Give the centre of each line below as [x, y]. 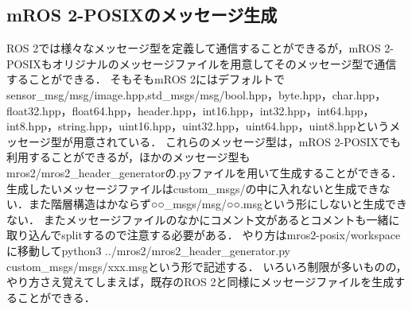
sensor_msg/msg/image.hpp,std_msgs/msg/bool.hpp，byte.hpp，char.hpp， [196, 94]
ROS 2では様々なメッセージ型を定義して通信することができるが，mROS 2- [200, 48]
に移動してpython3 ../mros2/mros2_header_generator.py [148, 250]
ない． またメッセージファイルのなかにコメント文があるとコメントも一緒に [203, 219]
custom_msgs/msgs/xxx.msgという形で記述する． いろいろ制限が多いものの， [207, 266]
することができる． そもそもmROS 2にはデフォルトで [146, 79]
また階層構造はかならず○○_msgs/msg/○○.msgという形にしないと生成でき [218, 204]
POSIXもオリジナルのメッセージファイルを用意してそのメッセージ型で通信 [202, 63]
